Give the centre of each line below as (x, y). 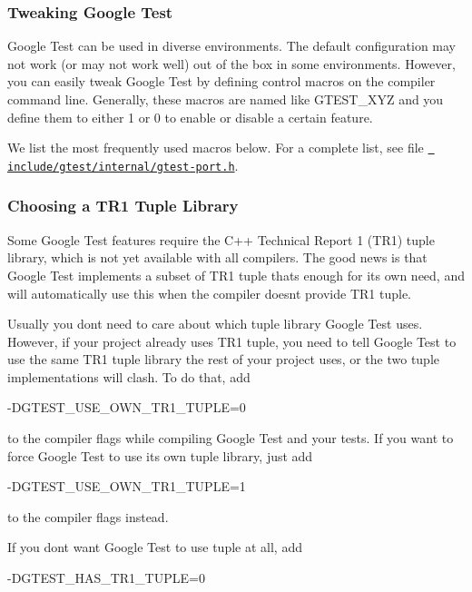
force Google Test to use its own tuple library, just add (160, 455)
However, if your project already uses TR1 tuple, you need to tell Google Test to (232, 341)
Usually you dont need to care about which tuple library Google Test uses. (215, 324)
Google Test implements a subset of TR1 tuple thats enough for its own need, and (236, 275)
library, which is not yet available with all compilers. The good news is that (217, 257)
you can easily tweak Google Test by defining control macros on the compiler (221, 81)
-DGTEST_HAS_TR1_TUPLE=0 (106, 578)
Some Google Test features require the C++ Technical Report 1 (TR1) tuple (221, 239)
